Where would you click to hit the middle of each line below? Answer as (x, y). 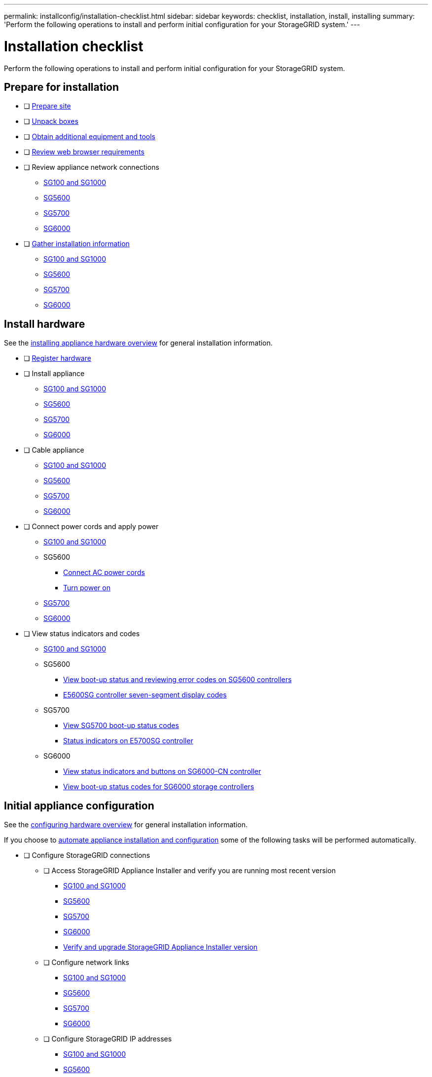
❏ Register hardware (57, 358)
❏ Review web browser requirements (84, 152)
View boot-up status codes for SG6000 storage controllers (159, 787)
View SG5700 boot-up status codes (121, 726)
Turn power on (87, 588)
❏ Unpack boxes (51, 121)
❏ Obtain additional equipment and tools (90, 137)
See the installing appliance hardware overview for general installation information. (138, 343)
